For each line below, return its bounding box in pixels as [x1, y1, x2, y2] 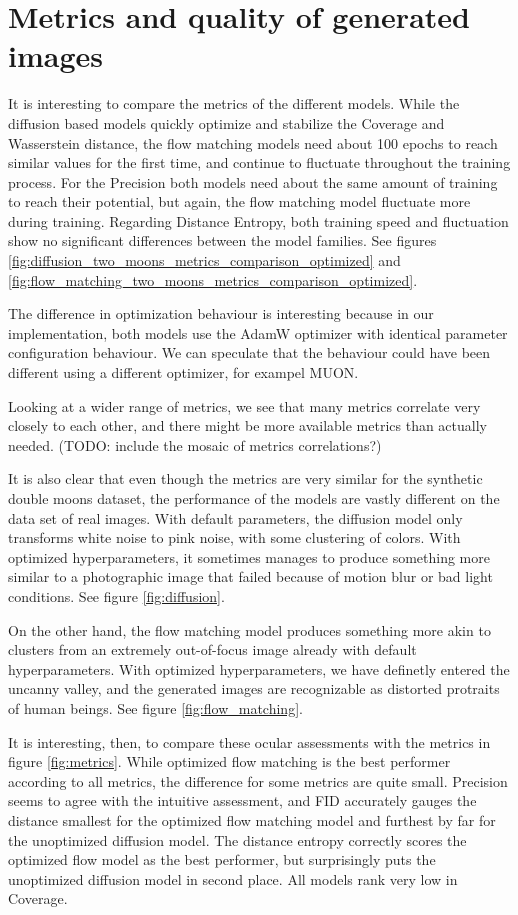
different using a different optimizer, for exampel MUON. [8, 362, 359, 383]
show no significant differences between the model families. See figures [8, 230, 437, 251]
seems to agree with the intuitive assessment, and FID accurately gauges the [8, 790, 477, 811]
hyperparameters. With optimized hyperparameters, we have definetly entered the [8, 658, 510, 679]
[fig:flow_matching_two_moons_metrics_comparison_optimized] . [8, 269, 418, 290]
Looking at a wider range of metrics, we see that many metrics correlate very [8, 395, 481, 416]
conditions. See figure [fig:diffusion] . [8, 585, 225, 606]
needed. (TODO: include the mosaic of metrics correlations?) [8, 434, 382, 455]
